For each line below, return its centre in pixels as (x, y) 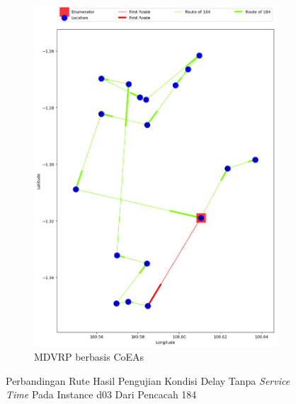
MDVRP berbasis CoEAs (89, 357)
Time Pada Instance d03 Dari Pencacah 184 (101, 394)
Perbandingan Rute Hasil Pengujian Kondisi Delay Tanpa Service (148, 380)
